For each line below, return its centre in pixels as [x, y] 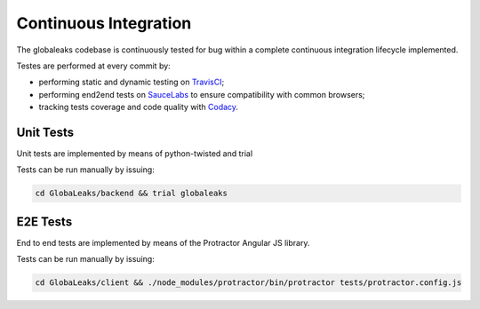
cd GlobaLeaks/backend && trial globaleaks [132, 194]
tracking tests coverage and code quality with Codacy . [139, 107]
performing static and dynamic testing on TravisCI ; [132, 82]
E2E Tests [44, 222]
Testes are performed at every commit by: [93, 66]
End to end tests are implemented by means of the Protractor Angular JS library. [163, 242]
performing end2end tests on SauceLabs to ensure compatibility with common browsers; [202, 94]
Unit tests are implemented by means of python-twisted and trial [135, 154]
